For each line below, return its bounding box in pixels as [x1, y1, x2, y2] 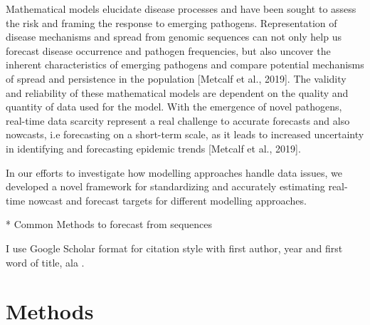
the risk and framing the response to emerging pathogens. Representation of [6, 15, 337, 30]
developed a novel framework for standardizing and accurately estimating [6, 179, 325, 194]
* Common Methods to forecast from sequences [6, 217, 213, 232]
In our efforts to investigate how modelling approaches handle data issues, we [6, 165, 343, 180]
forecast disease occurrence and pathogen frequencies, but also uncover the [6, 43, 331, 58]
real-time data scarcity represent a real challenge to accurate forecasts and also [6, 113, 350, 128]
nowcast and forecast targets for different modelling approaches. [28, 192, 307, 207]
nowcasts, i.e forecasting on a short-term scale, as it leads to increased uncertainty [6, 127, 364, 142]
